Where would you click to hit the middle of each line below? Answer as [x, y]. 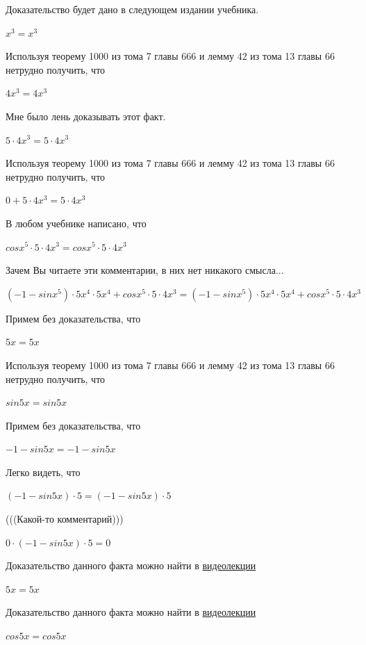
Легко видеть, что [43, 472]
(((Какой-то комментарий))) [65, 519]
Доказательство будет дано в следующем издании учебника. [132, 9]
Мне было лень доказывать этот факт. [86, 116]
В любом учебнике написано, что [76, 223]
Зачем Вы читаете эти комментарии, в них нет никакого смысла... [145, 270]
